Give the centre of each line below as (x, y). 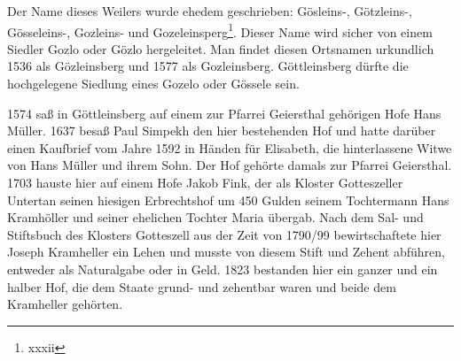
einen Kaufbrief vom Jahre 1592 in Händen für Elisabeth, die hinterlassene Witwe (230, 147)
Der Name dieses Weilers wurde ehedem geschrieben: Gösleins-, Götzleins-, (210, 11)
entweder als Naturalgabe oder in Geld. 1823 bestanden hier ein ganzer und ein (223, 269)
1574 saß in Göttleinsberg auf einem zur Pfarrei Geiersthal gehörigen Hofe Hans (224, 113)
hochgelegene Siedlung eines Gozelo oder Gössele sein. (153, 84)
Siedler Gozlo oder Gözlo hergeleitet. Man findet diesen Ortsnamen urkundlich (221, 48)
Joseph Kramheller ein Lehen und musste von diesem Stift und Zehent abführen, (226, 252)
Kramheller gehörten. (65, 304)
